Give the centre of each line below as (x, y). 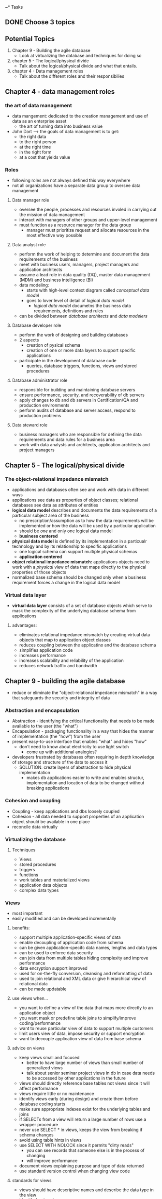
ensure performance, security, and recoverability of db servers (82, 395)
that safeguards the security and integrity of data (61, 698)
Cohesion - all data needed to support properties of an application (78, 816)
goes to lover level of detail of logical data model (75, 301)
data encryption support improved (53, 968)
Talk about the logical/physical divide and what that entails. (78, 66)
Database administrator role (40, 380)
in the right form (35, 152)
